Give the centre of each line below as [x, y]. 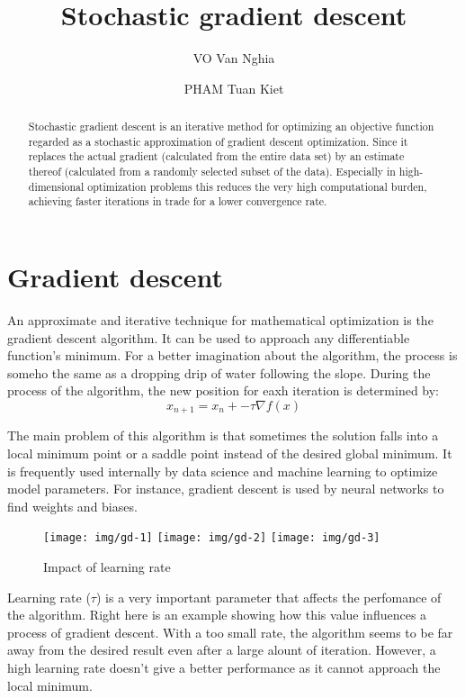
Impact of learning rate [107, 567]
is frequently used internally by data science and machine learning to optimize [223, 471]
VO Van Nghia [234, 58]
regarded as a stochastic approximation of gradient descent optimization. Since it [218, 141]
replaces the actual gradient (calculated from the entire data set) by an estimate [216, 156]
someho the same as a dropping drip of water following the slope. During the [219, 372]
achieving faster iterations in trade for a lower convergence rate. [178, 201]
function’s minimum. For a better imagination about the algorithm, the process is [232, 355]
